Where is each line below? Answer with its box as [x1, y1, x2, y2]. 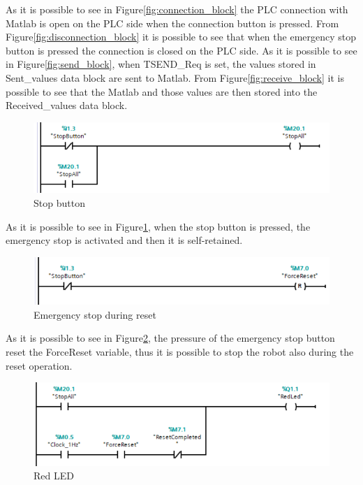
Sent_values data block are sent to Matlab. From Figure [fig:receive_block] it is [6, 70, 344, 85]
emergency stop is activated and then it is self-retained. [6, 233, 243, 247]
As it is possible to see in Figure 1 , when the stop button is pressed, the [6, 219, 311, 233]
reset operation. [6, 358, 73, 372]
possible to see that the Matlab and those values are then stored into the [6, 84, 318, 99]
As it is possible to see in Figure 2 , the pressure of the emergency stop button [6, 331, 335, 345]
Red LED [34, 468, 74, 483]
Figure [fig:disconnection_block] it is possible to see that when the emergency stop [6, 29, 357, 44]
